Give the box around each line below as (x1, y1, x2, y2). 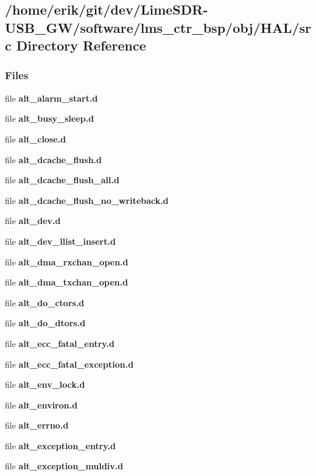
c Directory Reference (5, 36, 146, 55)
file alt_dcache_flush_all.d (5, 173, 119, 186)
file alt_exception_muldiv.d (5, 460, 124, 472)
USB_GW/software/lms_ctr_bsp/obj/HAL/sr (5, 18, 311, 37)
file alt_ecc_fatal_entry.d (5, 337, 114, 349)
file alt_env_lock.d (5, 378, 85, 391)
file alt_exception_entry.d (5, 439, 116, 452)
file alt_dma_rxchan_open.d (5, 255, 128, 268)
